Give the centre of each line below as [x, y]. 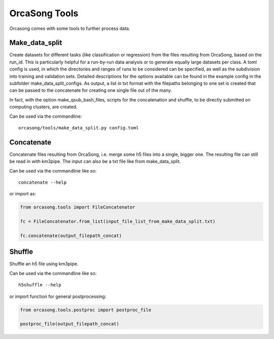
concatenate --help [43, 182]
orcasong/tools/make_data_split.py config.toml [79, 128]
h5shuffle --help [40, 285]
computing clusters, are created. [43, 107]
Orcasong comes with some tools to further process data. [70, 28]
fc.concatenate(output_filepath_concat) [71, 235]
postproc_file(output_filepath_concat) [70, 324]
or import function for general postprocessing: [58, 296]
